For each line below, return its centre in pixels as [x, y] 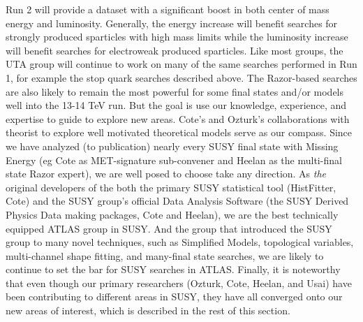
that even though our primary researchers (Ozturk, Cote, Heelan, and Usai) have [179, 283]
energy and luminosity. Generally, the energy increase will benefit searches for [172, 23]
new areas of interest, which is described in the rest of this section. [148, 310]
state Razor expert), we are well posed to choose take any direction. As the [166, 174]
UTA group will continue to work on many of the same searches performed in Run [181, 64]
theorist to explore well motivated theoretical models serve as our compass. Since [179, 132]
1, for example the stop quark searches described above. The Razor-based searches [181, 77]
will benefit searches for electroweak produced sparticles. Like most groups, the [175, 50]
